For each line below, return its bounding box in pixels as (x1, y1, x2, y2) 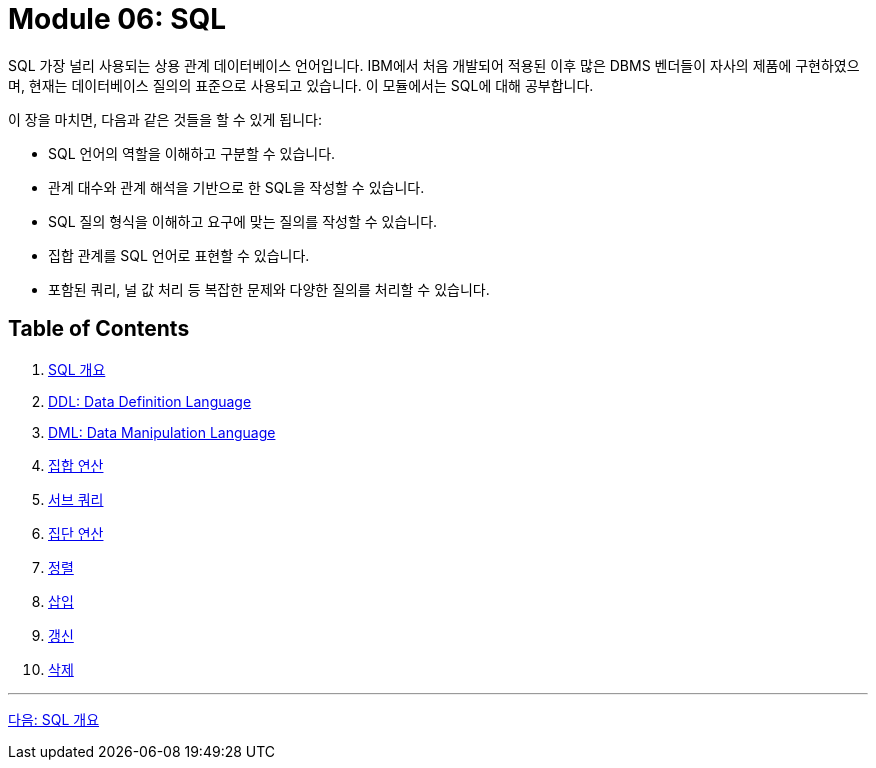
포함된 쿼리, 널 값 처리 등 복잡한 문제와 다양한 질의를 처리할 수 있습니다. (48, 280, 490, 298)
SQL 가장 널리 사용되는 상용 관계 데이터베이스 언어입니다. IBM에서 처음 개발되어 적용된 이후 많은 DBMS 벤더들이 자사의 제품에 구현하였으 (8, 56, 860, 74)
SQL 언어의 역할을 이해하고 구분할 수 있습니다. (48, 144, 336, 162)
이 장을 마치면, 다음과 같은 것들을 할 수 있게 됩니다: (8, 110, 322, 128)
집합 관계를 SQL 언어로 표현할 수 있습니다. (48, 246, 310, 264)
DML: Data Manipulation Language (48, 423, 276, 441)
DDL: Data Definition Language (48, 392, 252, 410)
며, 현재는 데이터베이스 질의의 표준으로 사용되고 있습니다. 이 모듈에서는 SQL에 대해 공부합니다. (8, 76, 594, 94)
